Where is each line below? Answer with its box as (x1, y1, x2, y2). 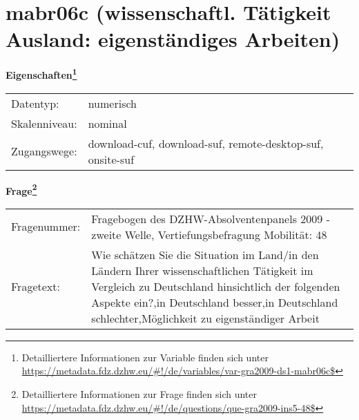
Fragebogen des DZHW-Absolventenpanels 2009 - (91, 210, 330, 227)
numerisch (88, 95, 137, 111)
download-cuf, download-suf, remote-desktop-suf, (88, 135, 324, 151)
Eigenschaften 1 (6, 66, 77, 82)
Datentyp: (11, 95, 59, 111)
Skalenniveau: (11, 115, 77, 131)
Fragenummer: (11, 218, 81, 235)
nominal (88, 115, 127, 131)
